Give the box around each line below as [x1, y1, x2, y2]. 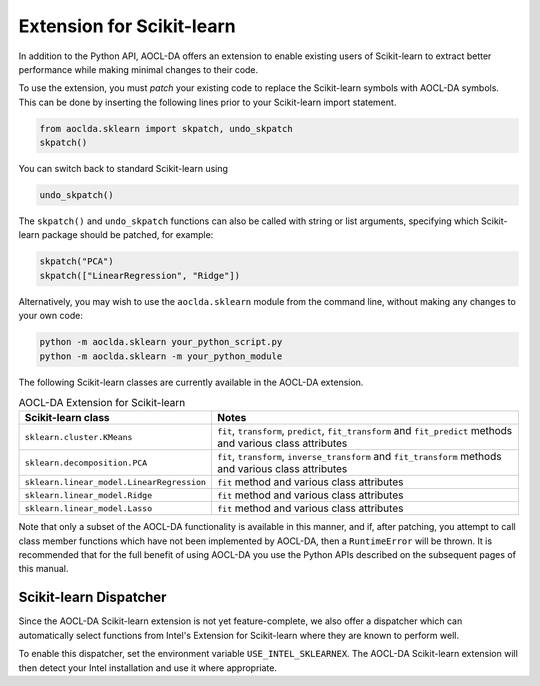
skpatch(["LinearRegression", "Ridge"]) [39, 270, 240, 281]
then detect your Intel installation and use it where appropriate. [18, 661, 277, 674]
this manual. [18, 563, 69, 575]
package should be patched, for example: [41, 229, 214, 241]
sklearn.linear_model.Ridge [24, 490, 153, 500]
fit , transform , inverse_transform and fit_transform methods [216, 450, 502, 464]
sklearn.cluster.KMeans [24, 431, 133, 442]
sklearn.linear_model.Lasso [24, 503, 153, 514]
